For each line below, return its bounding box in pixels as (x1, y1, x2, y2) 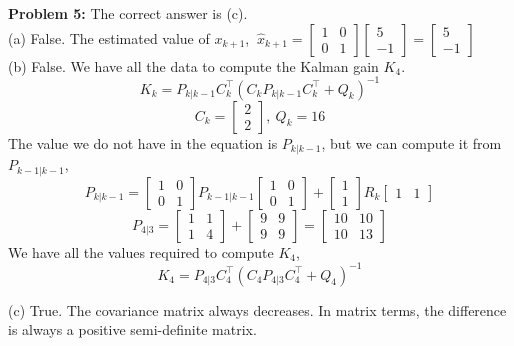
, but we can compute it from (321, 132, 502, 153)
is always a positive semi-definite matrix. (8, 319, 257, 340)
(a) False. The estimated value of (8, 27, 210, 48)
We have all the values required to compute (8, 241, 274, 262)
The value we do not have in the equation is (8, 132, 278, 153)
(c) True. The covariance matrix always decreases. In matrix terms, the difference (8, 299, 507, 320)
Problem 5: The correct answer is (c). (8, 3, 248, 23)
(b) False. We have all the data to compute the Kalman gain (8, 55, 379, 76)
